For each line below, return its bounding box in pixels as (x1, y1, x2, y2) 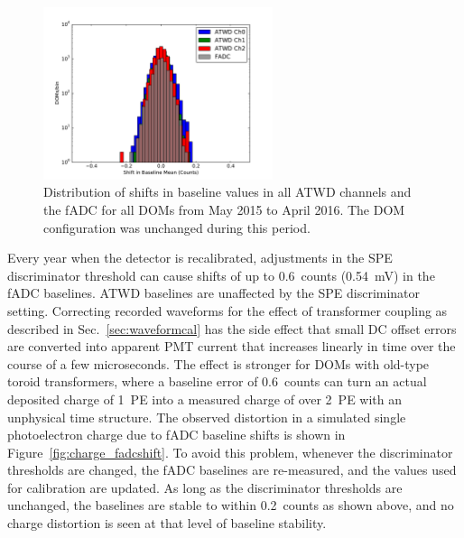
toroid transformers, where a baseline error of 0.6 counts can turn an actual (7, 372, 427, 391)
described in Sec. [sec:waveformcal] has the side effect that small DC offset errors (7, 319, 457, 338)
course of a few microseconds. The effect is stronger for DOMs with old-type (7, 354, 430, 373)
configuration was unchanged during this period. (43, 218, 311, 237)
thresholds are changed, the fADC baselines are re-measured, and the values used (7, 460, 457, 479)
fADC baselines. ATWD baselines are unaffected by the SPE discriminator (7, 283, 421, 302)
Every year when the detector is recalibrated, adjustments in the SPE (7, 248, 393, 267)
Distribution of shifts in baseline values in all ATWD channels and (43, 182, 412, 201)
